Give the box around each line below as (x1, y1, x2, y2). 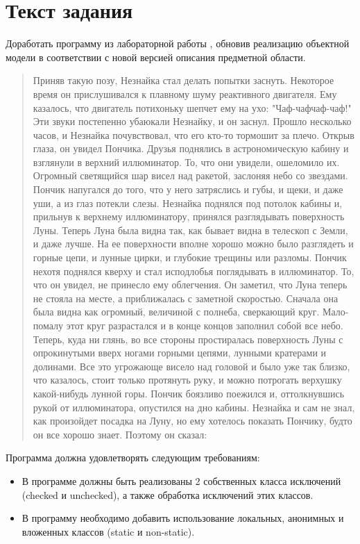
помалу (33, 318, 64, 332)
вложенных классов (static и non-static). (22, 524, 195, 538)
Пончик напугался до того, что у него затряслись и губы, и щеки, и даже (33, 182, 343, 197)
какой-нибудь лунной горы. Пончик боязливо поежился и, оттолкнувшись (33, 386, 345, 400)
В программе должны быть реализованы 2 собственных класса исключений (22, 473, 341, 488)
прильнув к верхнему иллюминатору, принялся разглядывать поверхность (33, 209, 345, 224)
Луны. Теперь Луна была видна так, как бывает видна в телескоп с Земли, (33, 222, 348, 237)
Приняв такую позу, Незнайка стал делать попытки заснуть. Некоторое (33, 73, 334, 88)
